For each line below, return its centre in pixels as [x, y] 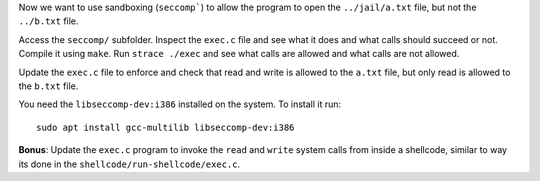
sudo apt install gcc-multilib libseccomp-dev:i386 [165, 127]
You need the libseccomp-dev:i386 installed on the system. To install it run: [180, 104]
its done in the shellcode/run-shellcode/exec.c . [129, 164]
